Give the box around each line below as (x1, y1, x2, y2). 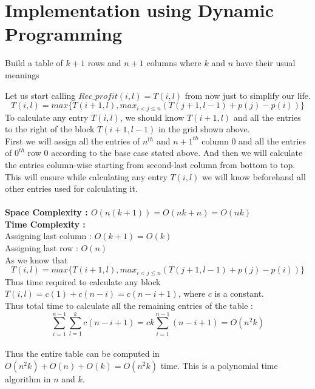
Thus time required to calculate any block (5, 275, 161, 288)
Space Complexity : (5, 206, 88, 218)
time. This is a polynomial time (160, 359, 278, 371)
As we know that (5, 253, 68, 266)
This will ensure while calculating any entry (5, 170, 168, 183)
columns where (146, 56, 202, 69)
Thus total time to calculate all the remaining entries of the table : (5, 299, 253, 311)
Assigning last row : (5, 242, 78, 254)
